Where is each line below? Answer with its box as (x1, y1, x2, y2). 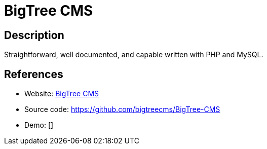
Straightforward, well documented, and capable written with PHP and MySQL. (4, 50, 263, 59)
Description (4, 28, 64, 42)
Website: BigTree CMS (24, 89, 99, 98)
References (4, 67, 63, 81)
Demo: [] (24, 121, 54, 130)
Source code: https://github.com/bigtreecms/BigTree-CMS (24, 105, 220, 114)
